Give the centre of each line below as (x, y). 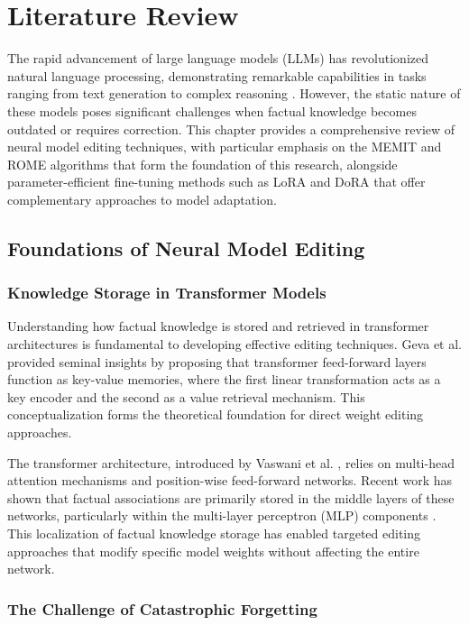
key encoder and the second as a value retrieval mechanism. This (186, 396)
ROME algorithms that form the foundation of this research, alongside (202, 164)
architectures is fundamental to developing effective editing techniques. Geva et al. (234, 344)
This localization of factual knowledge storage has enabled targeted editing (214, 533)
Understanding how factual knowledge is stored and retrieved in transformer (218, 326)
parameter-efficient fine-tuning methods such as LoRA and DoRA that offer (216, 182)
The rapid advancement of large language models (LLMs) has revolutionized (218, 58)
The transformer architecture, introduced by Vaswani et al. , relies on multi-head (231, 462)
